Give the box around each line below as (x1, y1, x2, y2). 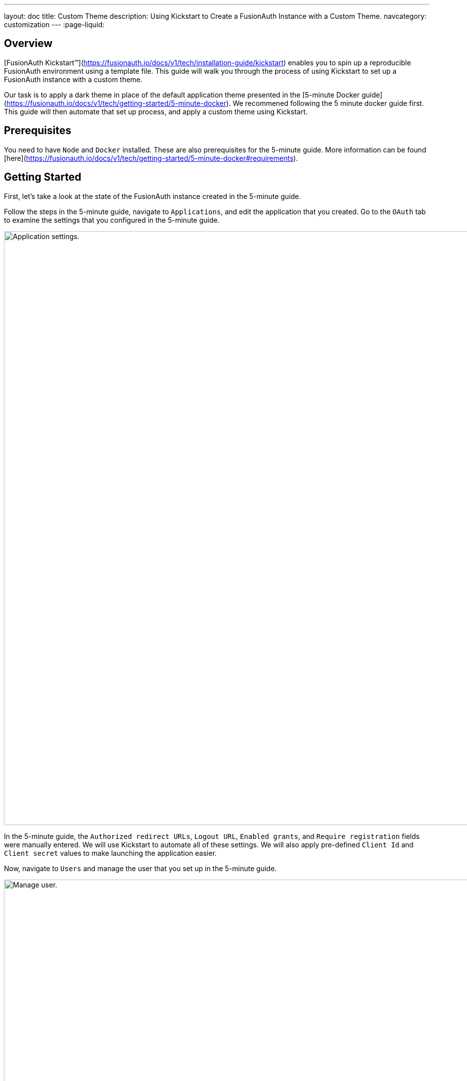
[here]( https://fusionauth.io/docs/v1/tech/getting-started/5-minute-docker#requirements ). (4, 153, 298, 162)
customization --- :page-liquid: (4, 20, 104, 29)
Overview (4, 37, 53, 50)
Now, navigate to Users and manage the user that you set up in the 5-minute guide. (4, 864, 277, 873)
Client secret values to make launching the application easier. (4, 848, 217, 857)
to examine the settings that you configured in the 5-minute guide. (4, 215, 220, 224)
